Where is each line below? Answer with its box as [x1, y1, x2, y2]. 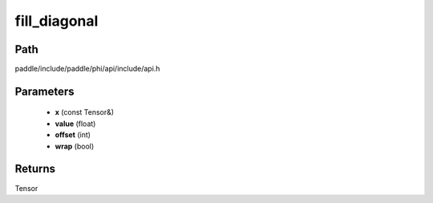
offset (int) [55, 130, 91, 140]
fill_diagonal [14, 12, 99, 30]
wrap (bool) [55, 141, 95, 151]
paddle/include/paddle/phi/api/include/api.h [14, 64, 160, 74]
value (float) [55, 119, 96, 128]
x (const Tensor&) [55, 108, 115, 117]
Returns [14, 162, 56, 176]
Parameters [14, 84, 75, 98]
